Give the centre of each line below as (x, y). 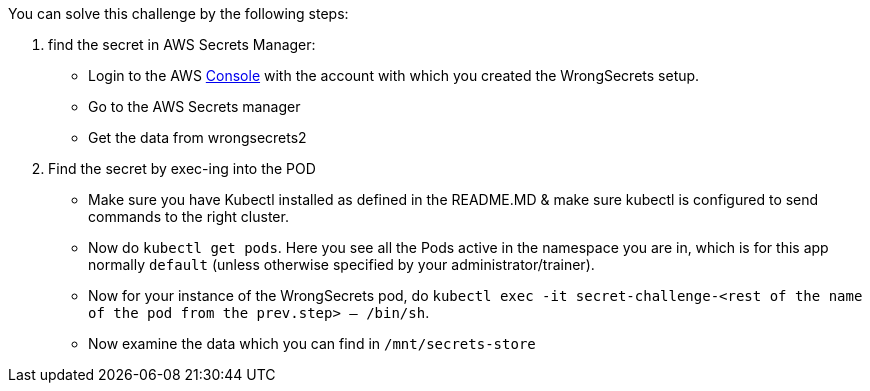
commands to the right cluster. (188, 216)
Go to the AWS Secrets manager (194, 106)
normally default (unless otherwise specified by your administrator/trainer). (341, 264)
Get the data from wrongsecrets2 (197, 137)
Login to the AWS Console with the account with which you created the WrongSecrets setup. (394, 75)
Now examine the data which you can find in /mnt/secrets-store (312, 343)
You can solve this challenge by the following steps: (178, 13)
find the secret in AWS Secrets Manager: (182, 44)
